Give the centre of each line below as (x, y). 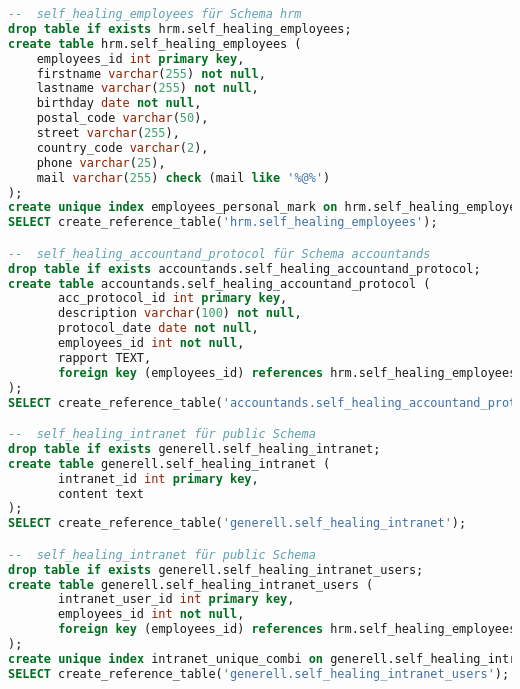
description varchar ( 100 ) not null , (180, 313)
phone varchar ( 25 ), (101, 162)
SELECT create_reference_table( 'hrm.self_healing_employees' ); (223, 222)
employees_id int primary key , (140, 58)
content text (101, 493)
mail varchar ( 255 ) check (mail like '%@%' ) (183, 177)
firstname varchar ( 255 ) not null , (151, 73)
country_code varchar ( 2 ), (122, 147)
